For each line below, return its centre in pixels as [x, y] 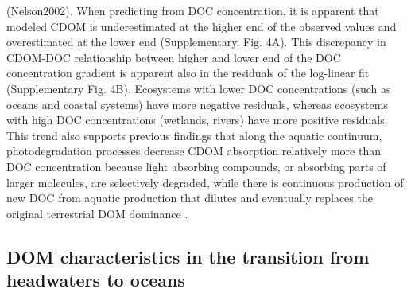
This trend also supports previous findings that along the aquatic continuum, [194, 135]
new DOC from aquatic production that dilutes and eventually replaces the [190, 198]
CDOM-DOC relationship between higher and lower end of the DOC [174, 57]
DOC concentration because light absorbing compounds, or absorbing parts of [196, 166]
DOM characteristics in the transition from [188, 256]
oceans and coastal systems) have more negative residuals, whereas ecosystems [197, 104]
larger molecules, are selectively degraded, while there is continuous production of [205, 182]
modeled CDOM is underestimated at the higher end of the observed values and [202, 26]
